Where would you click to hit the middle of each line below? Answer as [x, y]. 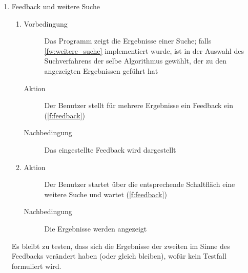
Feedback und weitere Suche [56, 6]
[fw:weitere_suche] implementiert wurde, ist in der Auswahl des [144, 50]
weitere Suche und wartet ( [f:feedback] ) [106, 194]
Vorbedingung [46, 23]
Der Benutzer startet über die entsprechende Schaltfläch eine [140, 184]
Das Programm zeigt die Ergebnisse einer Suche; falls [128, 41]
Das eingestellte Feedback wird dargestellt [110, 149]
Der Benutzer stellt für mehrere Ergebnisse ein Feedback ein [139, 105]
